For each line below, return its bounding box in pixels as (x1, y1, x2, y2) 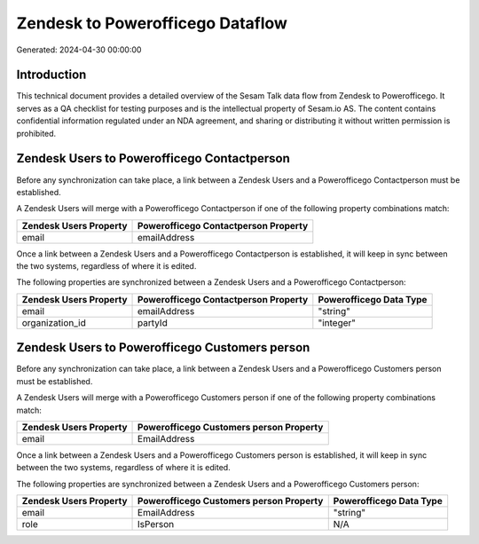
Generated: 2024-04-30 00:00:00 (16, 44, 142, 55)
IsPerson (137, 518, 175, 531)
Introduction (16, 67, 87, 83)
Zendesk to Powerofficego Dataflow (16, 13, 288, 33)
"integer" (318, 316, 357, 328)
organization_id (21, 316, 86, 328)
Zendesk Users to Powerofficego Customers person (16, 340, 310, 355)
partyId (137, 316, 168, 328)
